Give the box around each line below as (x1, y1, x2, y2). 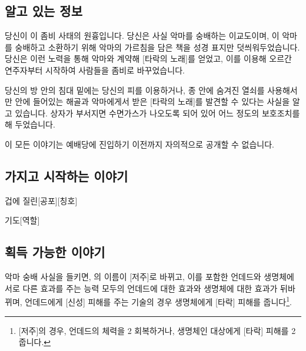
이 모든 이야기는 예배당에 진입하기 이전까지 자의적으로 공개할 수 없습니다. (5, 138, 275, 150)
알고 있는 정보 (5, 2, 83, 20)
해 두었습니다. (5, 118, 55, 131)
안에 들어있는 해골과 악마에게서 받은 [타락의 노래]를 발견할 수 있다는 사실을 (15, 95, 290, 108)
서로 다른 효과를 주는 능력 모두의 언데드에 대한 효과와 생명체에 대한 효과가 (5, 282, 278, 294)
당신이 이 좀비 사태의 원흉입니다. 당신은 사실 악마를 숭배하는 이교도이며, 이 (5, 29, 280, 42)
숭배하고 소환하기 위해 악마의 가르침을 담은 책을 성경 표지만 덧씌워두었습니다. (15, 41, 300, 53)
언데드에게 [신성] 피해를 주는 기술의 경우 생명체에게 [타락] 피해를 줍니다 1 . (25, 294, 292, 307)
